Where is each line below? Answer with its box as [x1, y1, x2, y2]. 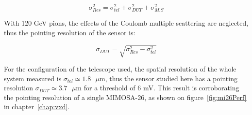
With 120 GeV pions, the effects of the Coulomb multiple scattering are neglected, [4, 18, 249, 28]
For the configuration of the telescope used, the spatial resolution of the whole [4, 63, 236, 73]
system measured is [4, 73, 62, 83]
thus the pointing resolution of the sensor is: [4, 27, 135, 37]
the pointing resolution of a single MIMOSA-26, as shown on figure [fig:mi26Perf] [4, 92, 247, 102]
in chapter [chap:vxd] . [4, 101, 70, 112]
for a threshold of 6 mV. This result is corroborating [84, 83, 239, 93]
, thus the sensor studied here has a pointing [105, 73, 237, 83]
